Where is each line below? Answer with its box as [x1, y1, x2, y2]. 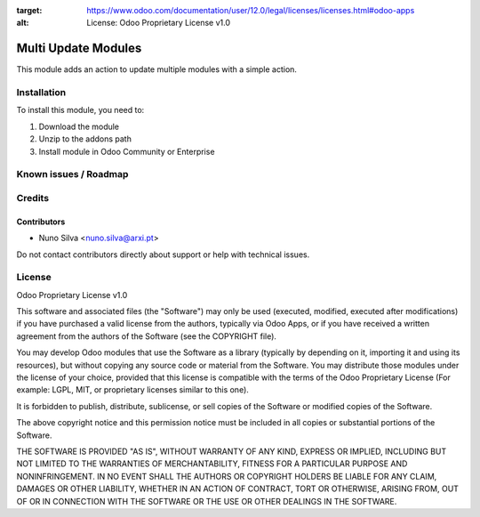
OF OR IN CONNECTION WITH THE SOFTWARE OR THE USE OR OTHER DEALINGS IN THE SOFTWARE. [16, 496, 397, 506]
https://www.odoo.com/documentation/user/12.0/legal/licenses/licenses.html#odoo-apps [86, 5, 415, 15]
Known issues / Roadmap [16, 168, 129, 181]
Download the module [38, 121, 120, 132]
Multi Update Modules [16, 41, 142, 56]
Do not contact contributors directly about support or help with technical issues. [16, 249, 310, 260]
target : [16, 5, 43, 15]
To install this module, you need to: [16, 105, 145, 116]
